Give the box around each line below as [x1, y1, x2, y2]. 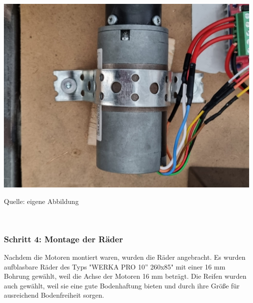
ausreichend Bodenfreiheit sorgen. [4, 290, 104, 300]
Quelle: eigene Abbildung [4, 196, 79, 206]
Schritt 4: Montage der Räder [4, 233, 123, 245]
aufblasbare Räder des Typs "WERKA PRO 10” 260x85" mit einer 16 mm [4, 261, 226, 271]
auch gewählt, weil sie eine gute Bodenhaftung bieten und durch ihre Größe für [4, 280, 240, 290]
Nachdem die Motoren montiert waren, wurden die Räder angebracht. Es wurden [4, 252, 246, 262]
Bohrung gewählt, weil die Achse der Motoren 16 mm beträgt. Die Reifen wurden [4, 271, 247, 281]
